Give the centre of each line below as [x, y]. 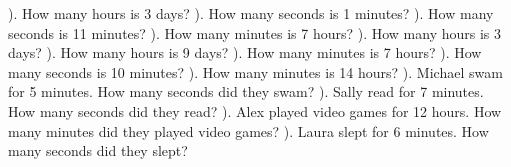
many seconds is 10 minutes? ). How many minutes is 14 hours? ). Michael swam [255, 71]
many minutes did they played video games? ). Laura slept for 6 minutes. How [248, 130]
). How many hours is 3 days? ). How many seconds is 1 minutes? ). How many [251, 13]
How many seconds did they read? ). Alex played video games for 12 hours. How [255, 110]
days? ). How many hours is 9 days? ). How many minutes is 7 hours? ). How [245, 52]
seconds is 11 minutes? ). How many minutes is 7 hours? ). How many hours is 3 [255, 32]
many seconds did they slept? [98, 150]
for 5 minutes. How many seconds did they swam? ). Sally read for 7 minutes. [246, 91]
